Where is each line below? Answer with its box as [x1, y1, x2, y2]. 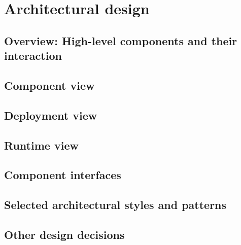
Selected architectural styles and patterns [4, 197, 227, 213]
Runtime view [4, 137, 79, 153]
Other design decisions [4, 226, 125, 242]
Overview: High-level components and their [4, 32, 237, 48]
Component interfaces [4, 167, 121, 183]
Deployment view [4, 107, 97, 123]
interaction [4, 48, 62, 63]
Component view [4, 77, 95, 93]
